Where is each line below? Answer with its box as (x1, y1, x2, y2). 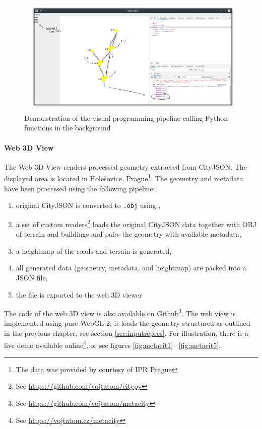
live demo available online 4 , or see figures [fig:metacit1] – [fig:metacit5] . (4, 338, 221, 350)
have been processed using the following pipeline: (4, 183, 155, 193)
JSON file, (16, 272, 48, 282)
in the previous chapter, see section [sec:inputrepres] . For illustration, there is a (4, 327, 248, 338)
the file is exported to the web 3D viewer (16, 289, 142, 300)
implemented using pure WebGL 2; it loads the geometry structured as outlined (4, 318, 250, 328)
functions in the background (24, 122, 111, 133)
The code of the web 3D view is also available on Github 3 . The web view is (4, 307, 236, 318)
